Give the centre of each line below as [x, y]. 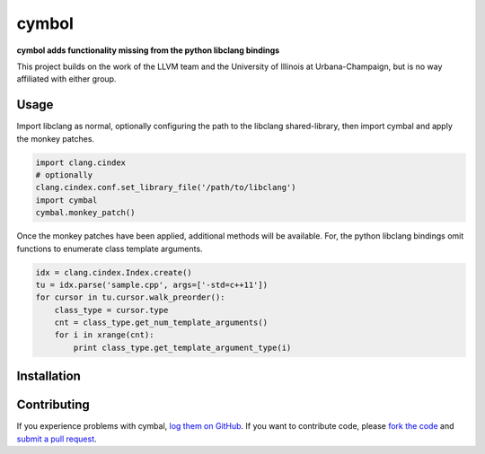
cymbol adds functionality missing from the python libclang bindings [148, 50]
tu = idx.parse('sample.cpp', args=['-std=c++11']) [152, 284]
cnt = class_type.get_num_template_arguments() [161, 323]
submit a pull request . [57, 439]
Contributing [53, 405]
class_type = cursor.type [111, 310]
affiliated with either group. [66, 79]
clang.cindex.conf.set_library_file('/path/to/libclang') [166, 188]
